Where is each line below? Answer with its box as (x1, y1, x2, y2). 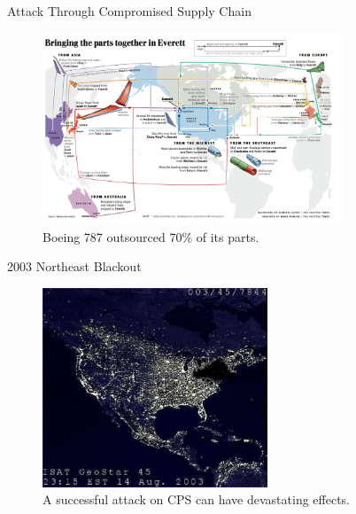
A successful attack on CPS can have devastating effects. (43, 490, 351, 509)
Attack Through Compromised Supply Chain (7, 2, 252, 19)
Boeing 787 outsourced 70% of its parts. (43, 227, 259, 245)
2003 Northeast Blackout (7, 257, 142, 276)
